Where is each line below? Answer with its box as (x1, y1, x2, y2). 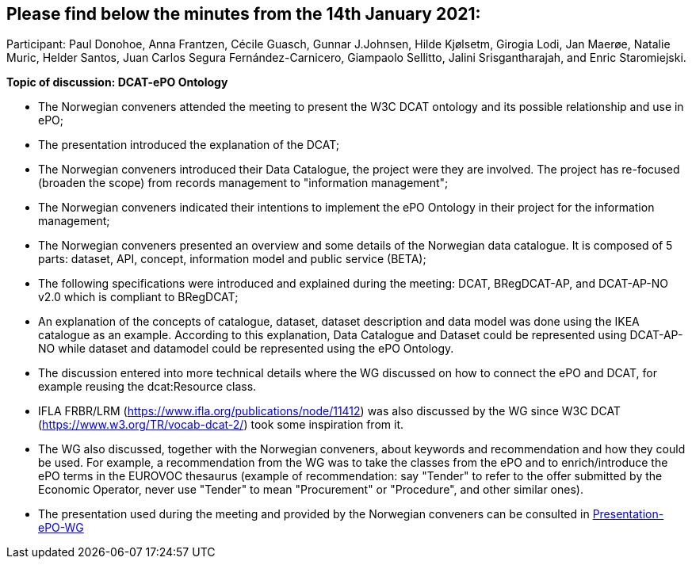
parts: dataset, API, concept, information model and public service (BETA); (38, 252, 426, 266)
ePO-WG (38, 521, 84, 535)
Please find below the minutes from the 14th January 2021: (6, 4, 481, 24)
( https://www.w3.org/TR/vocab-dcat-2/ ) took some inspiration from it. (38, 418, 403, 432)
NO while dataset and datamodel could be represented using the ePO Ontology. (38, 342, 454, 356)
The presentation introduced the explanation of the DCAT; (38, 138, 340, 152)
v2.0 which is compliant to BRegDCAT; (38, 290, 239, 304)
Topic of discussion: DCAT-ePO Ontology (6, 75, 228, 90)
